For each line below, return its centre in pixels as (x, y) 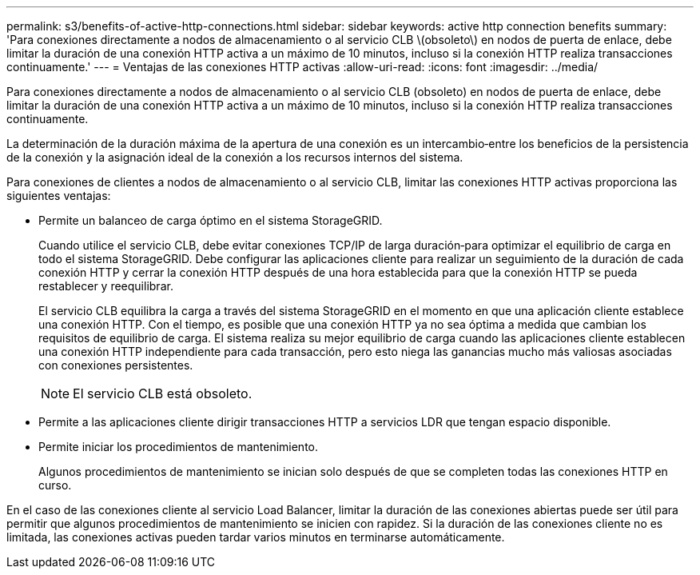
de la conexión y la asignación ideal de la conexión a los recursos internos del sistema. (235, 157)
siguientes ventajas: (59, 196)
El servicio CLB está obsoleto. (163, 393)
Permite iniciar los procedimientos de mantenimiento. (179, 447)
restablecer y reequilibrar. (106, 286)
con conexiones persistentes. (116, 365)
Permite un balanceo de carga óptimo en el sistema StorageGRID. (211, 220)
